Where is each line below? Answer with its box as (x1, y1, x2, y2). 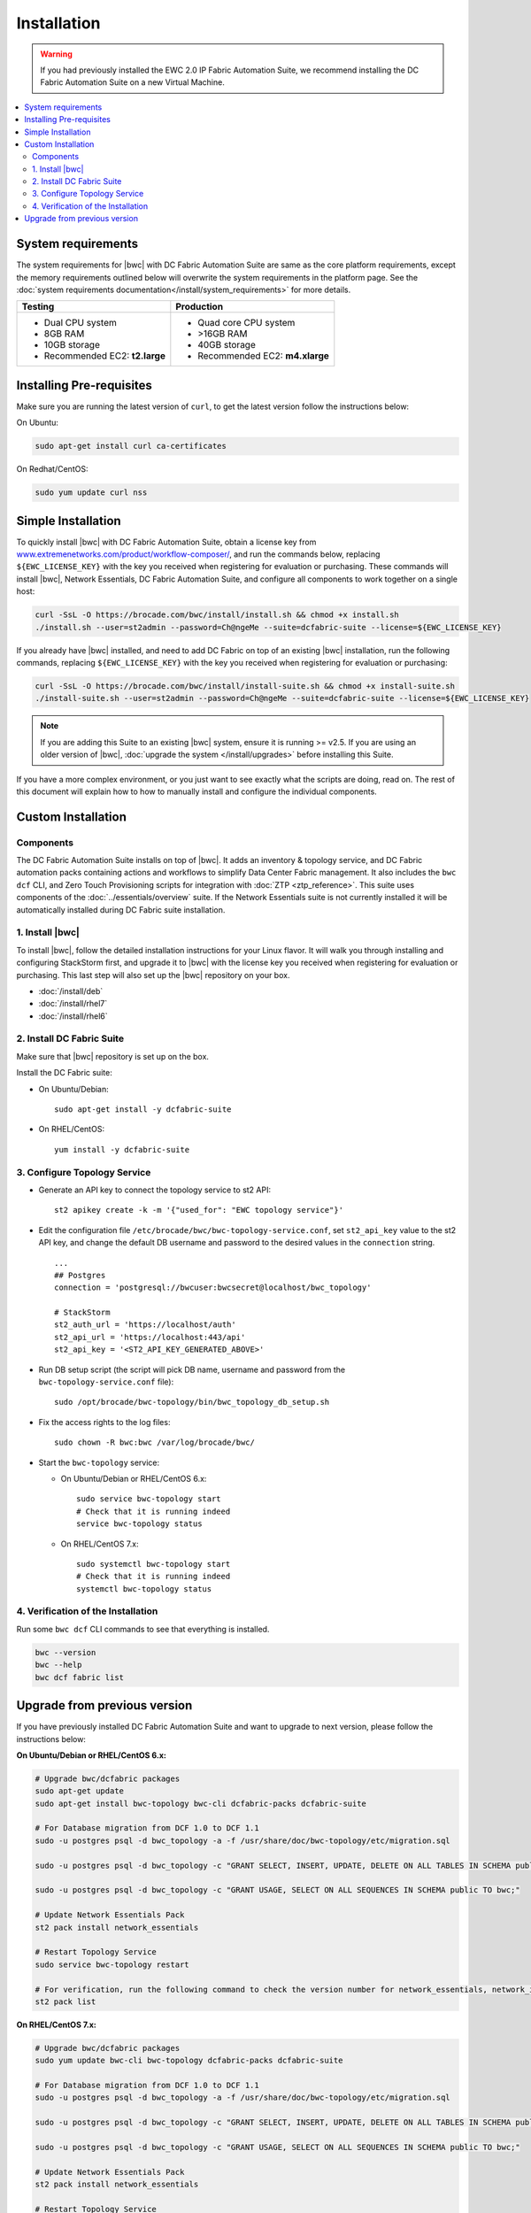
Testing (21, 301, 55, 313)
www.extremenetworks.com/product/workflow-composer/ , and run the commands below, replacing (16, 549, 381, 559)
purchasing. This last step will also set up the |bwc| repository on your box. (16, 969, 290, 980)
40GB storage (197, 339, 257, 351)
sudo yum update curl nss (35, 488, 148, 497)
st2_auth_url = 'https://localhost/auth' (54, 1320, 236, 1330)
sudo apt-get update (35, 1786, 124, 1796)
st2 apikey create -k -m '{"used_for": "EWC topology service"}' (54, 1205, 344, 1215)
